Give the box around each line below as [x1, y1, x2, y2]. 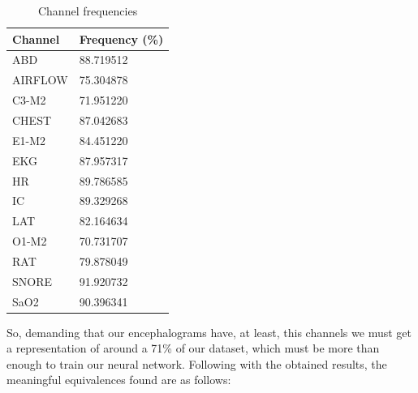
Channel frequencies [37, 2, 138, 19]
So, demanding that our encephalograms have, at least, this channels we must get [6, 323, 412, 340]
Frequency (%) [79, 30, 164, 47]
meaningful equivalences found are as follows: [6, 371, 231, 388]
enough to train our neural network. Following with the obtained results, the [6, 355, 387, 372]
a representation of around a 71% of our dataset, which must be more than [6, 340, 380, 357]
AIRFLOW [12, 71, 68, 88]
